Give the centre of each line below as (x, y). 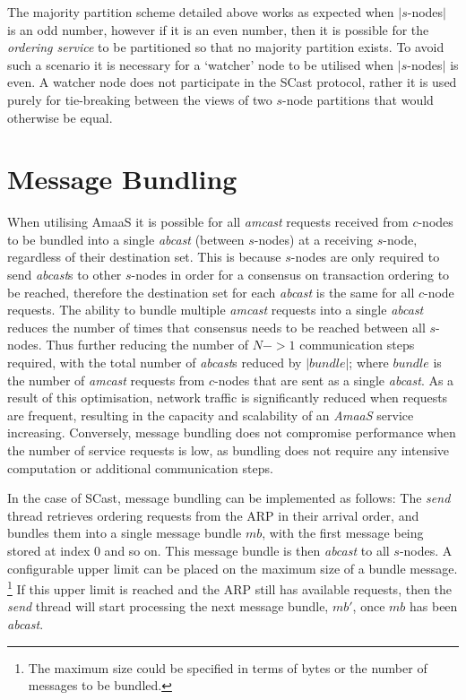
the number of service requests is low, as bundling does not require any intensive (229, 450)
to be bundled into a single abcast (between (126, 239)
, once (369, 606)
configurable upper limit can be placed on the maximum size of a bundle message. (233, 568)
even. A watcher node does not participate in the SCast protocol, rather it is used (232, 82)
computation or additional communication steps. (140, 467)
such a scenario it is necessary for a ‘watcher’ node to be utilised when (201, 64)
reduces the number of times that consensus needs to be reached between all (216, 327)
